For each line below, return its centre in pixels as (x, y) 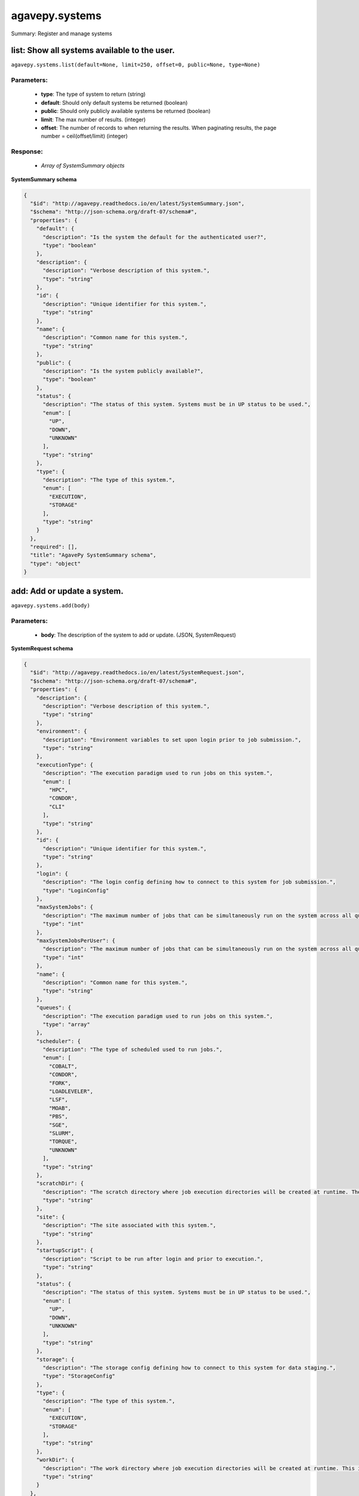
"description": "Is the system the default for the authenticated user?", (155, 237)
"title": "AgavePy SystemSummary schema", (93, 555)
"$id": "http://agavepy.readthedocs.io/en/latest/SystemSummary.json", (137, 204)
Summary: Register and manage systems (62, 34)
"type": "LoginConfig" (76, 890)
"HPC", (58, 790)
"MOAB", (60, 1108)
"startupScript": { (65, 1250)
